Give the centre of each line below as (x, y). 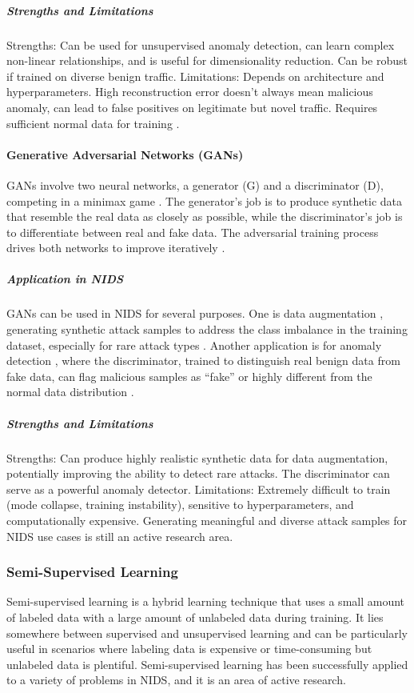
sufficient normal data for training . (93, 123)
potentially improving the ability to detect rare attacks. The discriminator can (198, 473)
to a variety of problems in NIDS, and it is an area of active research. (176, 680)
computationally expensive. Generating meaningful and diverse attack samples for (207, 520)
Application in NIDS (65, 279)
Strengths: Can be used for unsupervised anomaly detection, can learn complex (201, 44)
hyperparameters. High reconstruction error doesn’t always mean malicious (190, 92)
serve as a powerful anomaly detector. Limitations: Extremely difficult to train (199, 489)
